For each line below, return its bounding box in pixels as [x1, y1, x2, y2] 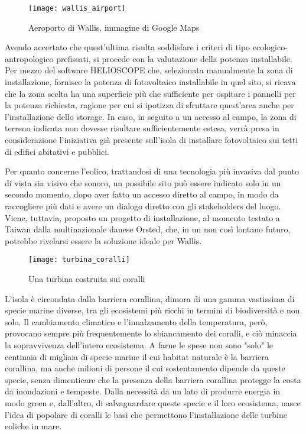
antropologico [5, 52, 54, 64]
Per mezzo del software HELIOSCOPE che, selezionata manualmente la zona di [5, 64, 293, 76]
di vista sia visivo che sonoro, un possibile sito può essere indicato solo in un [5, 176, 281, 189]
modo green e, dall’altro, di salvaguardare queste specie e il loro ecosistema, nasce [5, 396, 301, 409]
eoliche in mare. [5, 420, 62, 432]
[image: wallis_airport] [28, 4, 126, 12]
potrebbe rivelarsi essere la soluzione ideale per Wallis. [5, 234, 202, 247]
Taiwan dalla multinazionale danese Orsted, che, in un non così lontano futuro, [5, 223, 291, 235]
